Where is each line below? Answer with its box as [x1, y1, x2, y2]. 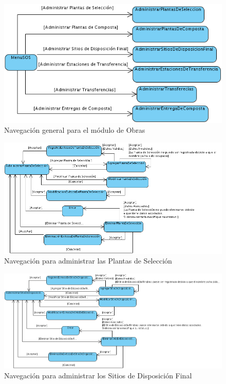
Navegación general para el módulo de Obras [4, 125, 145, 135]
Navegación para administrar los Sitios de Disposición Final [4, 370, 192, 381]
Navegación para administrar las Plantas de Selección [4, 255, 172, 266]
